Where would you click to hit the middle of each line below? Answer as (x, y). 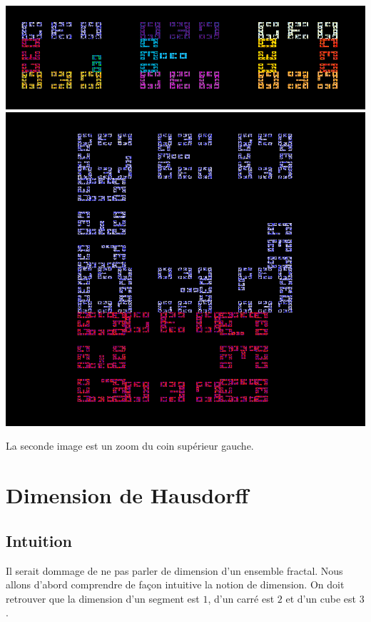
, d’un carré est (241, 598)
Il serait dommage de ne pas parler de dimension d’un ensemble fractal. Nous (174, 570)
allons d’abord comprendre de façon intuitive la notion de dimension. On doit (175, 584)
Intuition (39, 540)
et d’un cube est (321, 598)
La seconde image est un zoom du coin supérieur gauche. (130, 446)
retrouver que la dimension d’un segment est (103, 598)
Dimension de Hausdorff (127, 495)
